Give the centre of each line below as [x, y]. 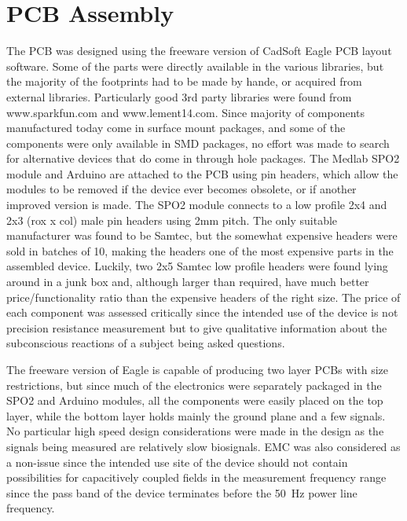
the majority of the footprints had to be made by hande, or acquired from [184, 81]
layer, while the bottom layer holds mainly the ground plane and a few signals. [196, 415]
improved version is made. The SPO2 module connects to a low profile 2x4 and [197, 205]
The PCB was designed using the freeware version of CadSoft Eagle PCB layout [199, 51]
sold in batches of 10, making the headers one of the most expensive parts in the [200, 250]
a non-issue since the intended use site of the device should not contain [177, 462]
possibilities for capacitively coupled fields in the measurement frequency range [196, 477]
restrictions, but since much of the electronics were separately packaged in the [194, 385]
